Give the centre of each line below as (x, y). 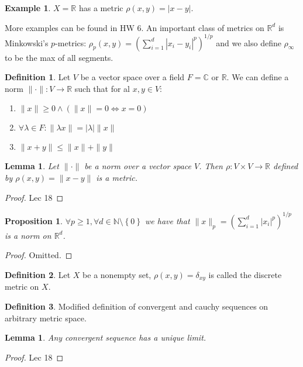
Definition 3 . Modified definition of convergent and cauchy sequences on (137, 306)
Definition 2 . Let (38, 274)
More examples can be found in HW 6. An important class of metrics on (135, 27)
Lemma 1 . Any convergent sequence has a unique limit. (106, 337)
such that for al (102, 88)
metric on (22, 287)
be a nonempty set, (117, 274)
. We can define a (258, 77)
